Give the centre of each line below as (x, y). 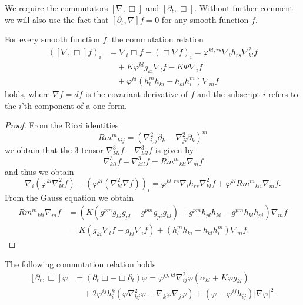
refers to (283, 94)
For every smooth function (52, 39)
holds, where (27, 94)
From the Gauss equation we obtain (69, 197)
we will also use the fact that (57, 19)
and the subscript (229, 94)
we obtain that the (38, 150)
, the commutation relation (155, 39)
